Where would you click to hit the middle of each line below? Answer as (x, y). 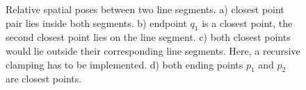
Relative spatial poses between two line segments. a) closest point (145, 9)
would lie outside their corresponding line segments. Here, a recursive (153, 50)
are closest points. (44, 79)
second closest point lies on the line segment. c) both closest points (148, 37)
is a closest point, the (247, 22)
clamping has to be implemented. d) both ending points (124, 64)
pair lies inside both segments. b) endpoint (96, 22)
